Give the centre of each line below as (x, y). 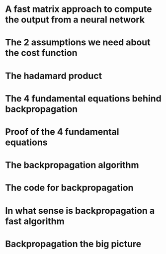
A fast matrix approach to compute (79, 9)
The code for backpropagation (69, 188)
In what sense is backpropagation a (80, 211)
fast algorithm (35, 221)
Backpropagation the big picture (73, 244)
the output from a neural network (75, 20)
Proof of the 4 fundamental (62, 131)
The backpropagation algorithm (72, 165)
